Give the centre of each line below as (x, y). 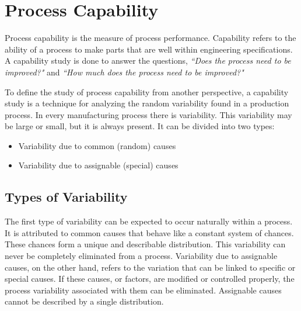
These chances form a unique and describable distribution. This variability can (145, 244)
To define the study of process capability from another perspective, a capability (147, 91)
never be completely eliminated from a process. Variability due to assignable (141, 256)
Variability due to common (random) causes (97, 145)
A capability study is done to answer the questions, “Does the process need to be (148, 61)
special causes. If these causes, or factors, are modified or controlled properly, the (150, 279)
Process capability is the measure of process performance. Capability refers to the (150, 38)
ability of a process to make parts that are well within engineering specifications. (149, 49)
